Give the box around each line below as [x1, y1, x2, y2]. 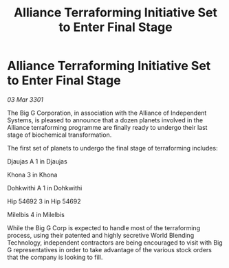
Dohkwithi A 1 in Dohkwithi [7, 183, 83, 192]
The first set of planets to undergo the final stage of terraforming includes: [7, 144, 218, 152]
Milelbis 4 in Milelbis [7, 210, 65, 219]
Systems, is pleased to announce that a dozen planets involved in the [7, 115, 204, 124]
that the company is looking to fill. [7, 253, 103, 261]
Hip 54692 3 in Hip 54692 [7, 197, 81, 205]
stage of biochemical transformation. [7, 131, 112, 139]
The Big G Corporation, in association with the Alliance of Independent [7, 109, 207, 117]
